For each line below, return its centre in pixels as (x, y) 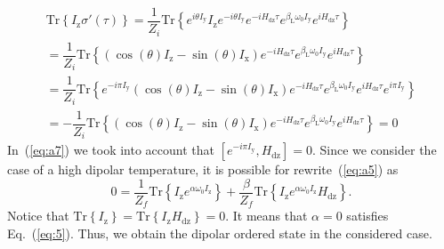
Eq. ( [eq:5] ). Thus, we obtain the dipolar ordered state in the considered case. (220, 233)
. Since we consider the (374, 150)
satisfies (367, 216)
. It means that (266, 216)
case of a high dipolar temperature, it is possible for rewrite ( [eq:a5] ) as (203, 169)
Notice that (38, 216)
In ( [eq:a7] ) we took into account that (111, 150)
